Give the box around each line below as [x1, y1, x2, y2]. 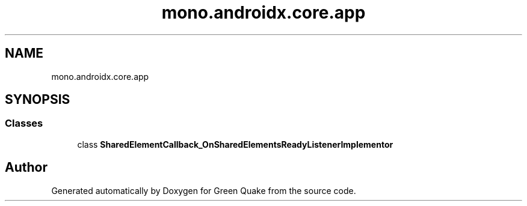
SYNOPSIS [5, 92, 70, 108]
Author [5, 160, 48, 175]
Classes [5, 117, 43, 130]
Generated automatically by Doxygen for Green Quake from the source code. [51, 185, 356, 196]
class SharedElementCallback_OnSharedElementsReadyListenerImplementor [77, 139, 393, 150]
